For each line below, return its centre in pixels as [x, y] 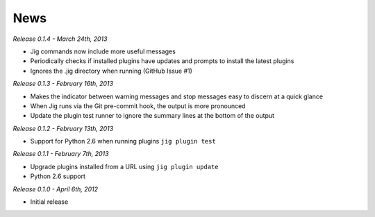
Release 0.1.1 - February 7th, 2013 [61, 154]
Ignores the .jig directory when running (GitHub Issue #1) [111, 71]
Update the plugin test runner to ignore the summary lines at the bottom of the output [152, 116]
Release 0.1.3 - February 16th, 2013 [63, 84]
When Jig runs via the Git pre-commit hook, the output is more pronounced [138, 106]
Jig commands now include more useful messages [103, 51]
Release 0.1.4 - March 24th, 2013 [60, 39]
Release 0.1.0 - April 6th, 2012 [56, 189]
